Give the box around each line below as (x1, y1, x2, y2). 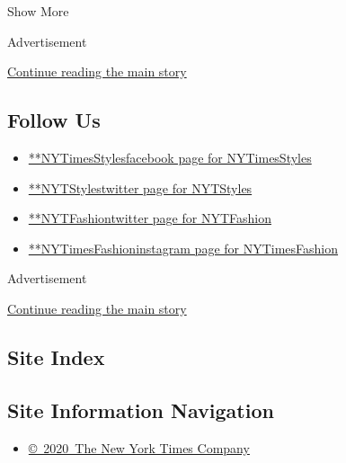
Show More (7, 2, 69, 20)
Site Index (7, 343, 105, 370)
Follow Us (7, 106, 101, 134)
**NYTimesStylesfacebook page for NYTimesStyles (28, 147, 312, 166)
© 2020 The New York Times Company (28, 438, 250, 457)
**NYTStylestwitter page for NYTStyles (28, 178, 253, 197)
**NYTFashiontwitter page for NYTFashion (28, 209, 271, 227)
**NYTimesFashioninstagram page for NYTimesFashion (28, 238, 339, 257)
